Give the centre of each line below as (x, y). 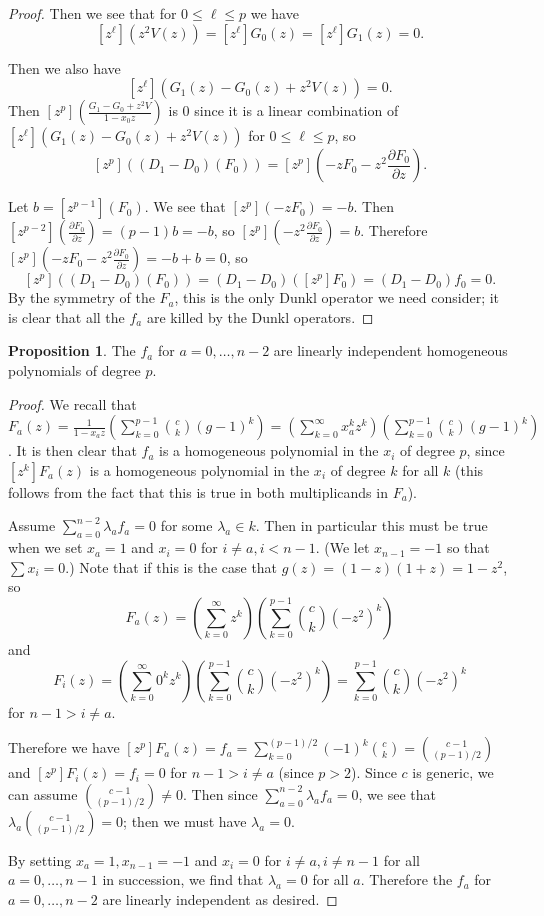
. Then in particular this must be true (371, 525)
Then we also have (64, 67)
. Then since (220, 793)
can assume (43, 793)
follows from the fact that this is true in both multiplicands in (198, 491)
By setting (40, 859)
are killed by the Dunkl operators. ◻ (260, 316)
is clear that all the (66, 316)
